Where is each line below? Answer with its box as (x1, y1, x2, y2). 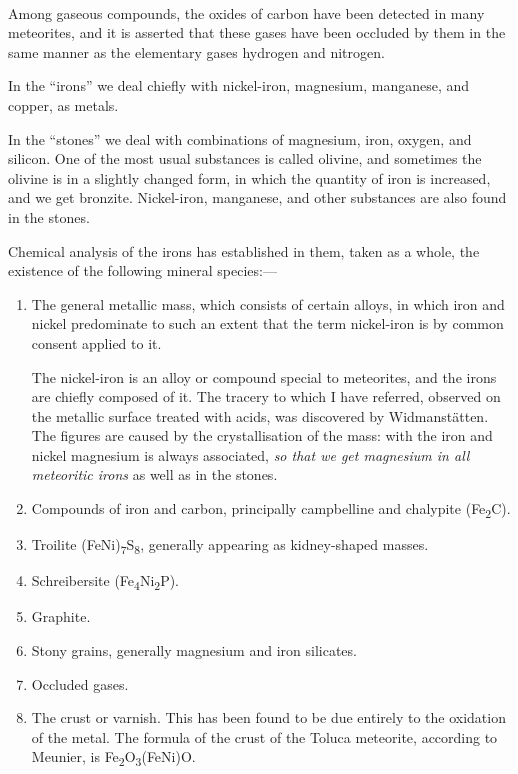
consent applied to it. (31, 332, 162, 353)
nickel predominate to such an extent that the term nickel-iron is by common (31, 313, 504, 334)
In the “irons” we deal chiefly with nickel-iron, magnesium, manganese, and (8, 75, 470, 96)
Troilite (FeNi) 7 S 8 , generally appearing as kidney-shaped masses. (31, 534, 429, 557)
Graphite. (31, 606, 91, 627)
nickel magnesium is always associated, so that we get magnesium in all (31, 444, 470, 465)
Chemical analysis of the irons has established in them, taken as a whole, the (8, 240, 480, 261)
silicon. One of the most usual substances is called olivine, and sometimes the (8, 148, 482, 169)
